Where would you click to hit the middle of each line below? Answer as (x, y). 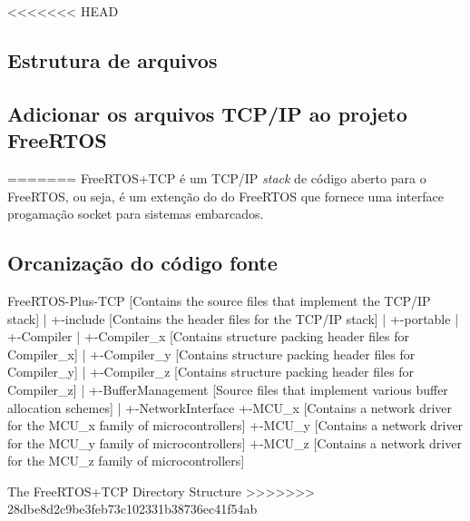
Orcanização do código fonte (142, 263)
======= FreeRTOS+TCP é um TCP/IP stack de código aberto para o (217, 177)
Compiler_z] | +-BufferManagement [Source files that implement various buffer (228, 389)
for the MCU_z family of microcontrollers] (126, 461)
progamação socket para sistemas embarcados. (136, 214)
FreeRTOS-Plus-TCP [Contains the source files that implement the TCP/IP (219, 300)
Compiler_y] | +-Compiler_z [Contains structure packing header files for (211, 372)
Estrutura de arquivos (113, 59)
